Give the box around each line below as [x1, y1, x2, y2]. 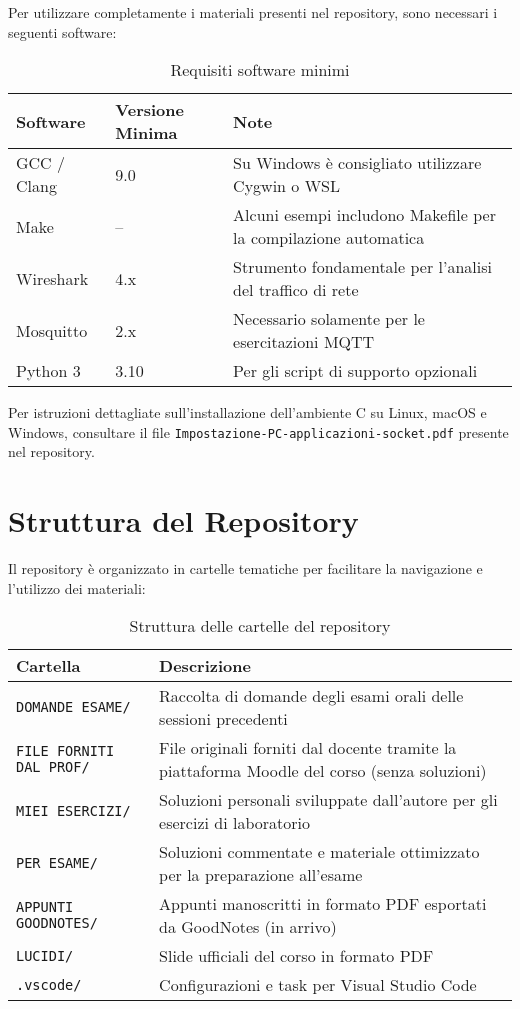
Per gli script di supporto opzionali [233, 359, 478, 383]
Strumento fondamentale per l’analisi [233, 255, 492, 279]
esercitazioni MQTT [233, 330, 375, 354]
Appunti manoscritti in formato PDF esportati [159, 892, 487, 916]
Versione [115, 98, 184, 122]
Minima [115, 121, 178, 145]
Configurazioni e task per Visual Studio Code [159, 973, 477, 997]
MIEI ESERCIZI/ [16, 803, 131, 820]
